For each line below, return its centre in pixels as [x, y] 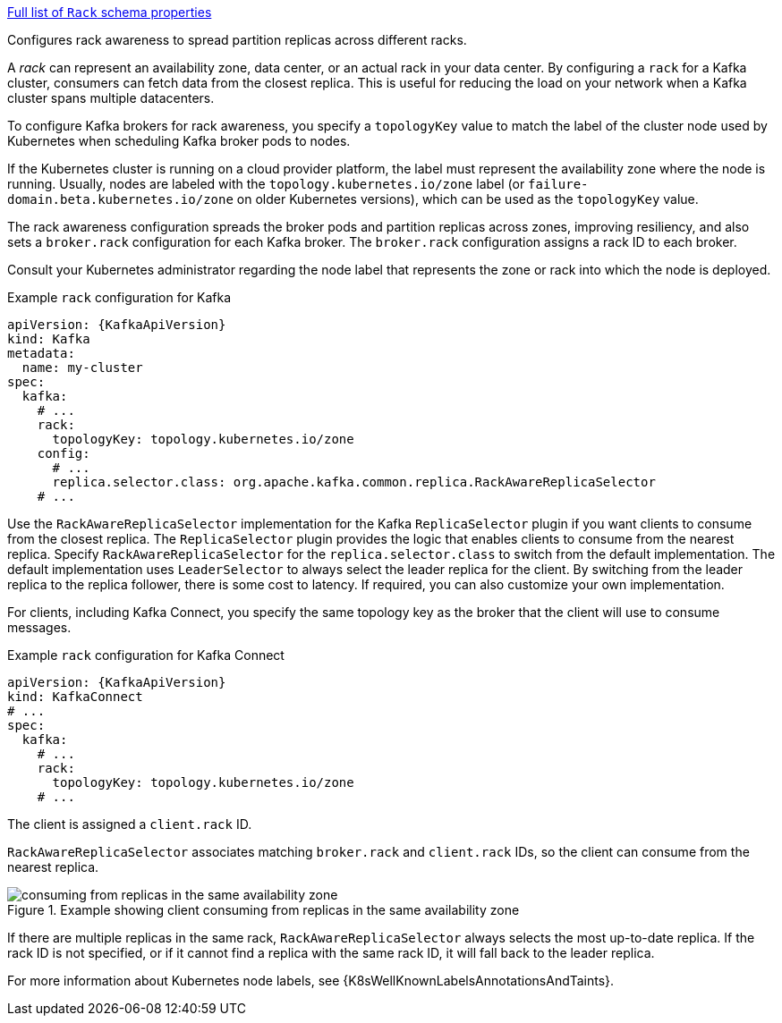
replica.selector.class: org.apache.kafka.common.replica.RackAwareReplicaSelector [354, 482]
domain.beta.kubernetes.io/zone [120, 199]
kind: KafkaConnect [75, 697]
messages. [39, 627]
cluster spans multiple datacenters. [111, 98]
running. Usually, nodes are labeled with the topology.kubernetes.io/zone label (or [266, 184]
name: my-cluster [82, 368]
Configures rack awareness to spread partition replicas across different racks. [237, 40]
